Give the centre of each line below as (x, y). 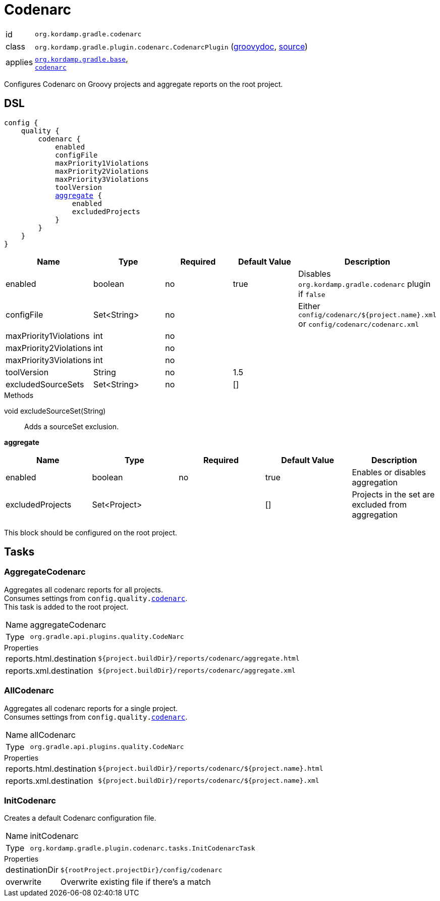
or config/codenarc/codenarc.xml (359, 323)
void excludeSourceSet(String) (55, 411)
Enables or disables (389, 472)
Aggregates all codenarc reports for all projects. (84, 589)
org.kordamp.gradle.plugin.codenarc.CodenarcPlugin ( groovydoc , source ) (171, 46)
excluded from (379, 504)
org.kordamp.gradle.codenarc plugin (365, 284)
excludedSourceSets (45, 384)
